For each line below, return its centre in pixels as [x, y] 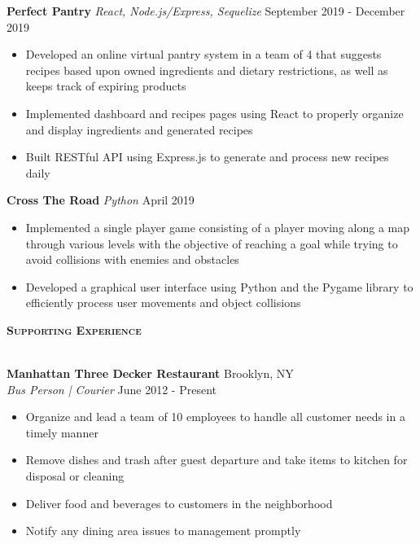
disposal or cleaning [75, 476]
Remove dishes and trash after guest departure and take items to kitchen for [217, 460]
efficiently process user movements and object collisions [163, 303]
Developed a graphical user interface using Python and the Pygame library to [219, 286]
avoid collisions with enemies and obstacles [132, 259]
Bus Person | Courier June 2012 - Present [112, 389]
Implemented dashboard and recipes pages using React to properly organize [214, 113]
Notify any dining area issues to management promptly [163, 531]
